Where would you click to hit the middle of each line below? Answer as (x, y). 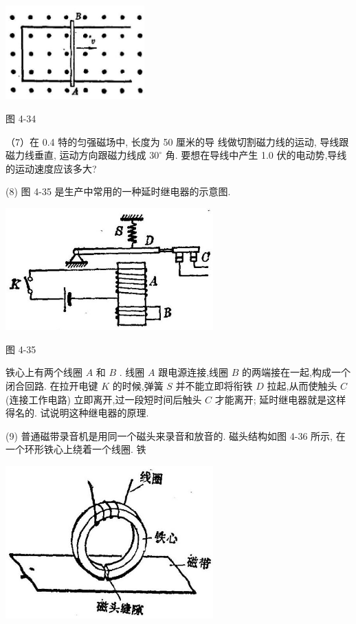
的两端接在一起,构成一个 (296, 372)
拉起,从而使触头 (302, 386)
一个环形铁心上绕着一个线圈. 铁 (76, 449)
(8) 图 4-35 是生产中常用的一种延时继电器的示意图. (118, 191)
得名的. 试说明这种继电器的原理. (77, 413)
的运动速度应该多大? (51, 168)
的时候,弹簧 (138, 386)
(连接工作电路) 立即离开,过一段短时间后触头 (104, 399)
